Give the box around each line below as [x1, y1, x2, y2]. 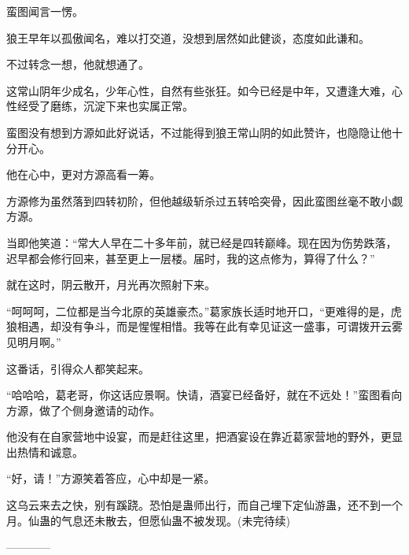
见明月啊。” [6, 333, 61, 350]
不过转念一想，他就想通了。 [6, 56, 149, 72]
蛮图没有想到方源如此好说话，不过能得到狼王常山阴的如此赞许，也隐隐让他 [6, 124, 392, 140]
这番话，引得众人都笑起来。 [6, 360, 149, 376]
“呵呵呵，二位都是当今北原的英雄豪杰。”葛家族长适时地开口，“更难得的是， [6, 302, 391, 319]
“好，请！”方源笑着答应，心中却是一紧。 [6, 470, 216, 487]
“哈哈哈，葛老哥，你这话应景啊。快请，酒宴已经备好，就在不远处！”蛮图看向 [6, 387, 403, 403]
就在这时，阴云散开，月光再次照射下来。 [6, 276, 216, 293]
